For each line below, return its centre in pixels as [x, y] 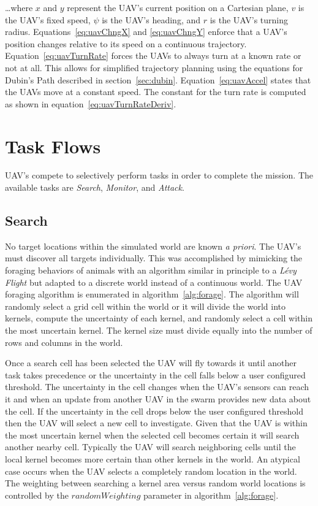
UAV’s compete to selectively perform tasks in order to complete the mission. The [159, 175]
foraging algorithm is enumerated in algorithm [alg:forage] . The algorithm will [152, 294]
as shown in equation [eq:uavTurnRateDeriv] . [91, 103]
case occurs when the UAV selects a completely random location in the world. [151, 471]
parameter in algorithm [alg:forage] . [211, 495]
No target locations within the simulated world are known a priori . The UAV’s [153, 246]
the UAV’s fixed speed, [48, 19]
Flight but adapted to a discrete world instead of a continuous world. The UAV [154, 282]
